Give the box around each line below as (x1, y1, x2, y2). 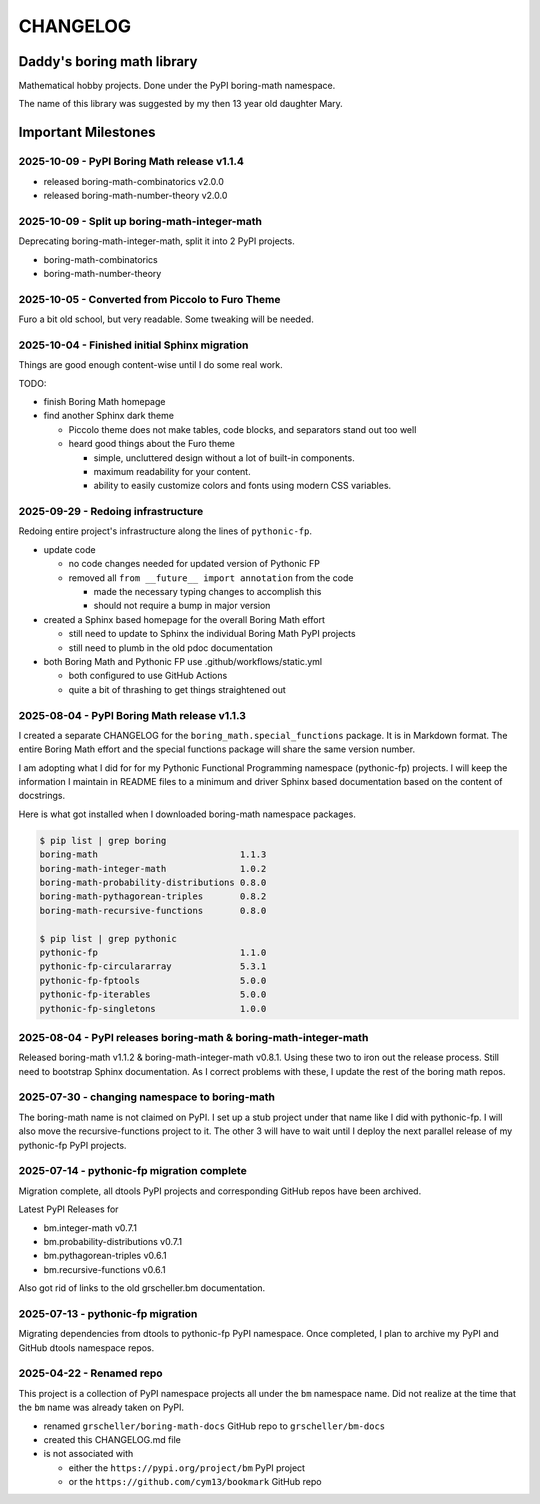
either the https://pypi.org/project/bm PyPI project (68, 1461, 305, 1474)
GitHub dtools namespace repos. (18, 1341, 155, 1354)
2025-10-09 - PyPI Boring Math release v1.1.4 (18, 155, 245, 169)
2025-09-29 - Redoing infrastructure (18, 505, 204, 519)
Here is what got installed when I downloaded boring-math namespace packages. (18, 808, 357, 820)
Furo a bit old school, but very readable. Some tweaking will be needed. (18, 313, 314, 325)
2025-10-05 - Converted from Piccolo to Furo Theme (18, 292, 281, 306)
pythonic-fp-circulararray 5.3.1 (39, 961, 267, 972)
